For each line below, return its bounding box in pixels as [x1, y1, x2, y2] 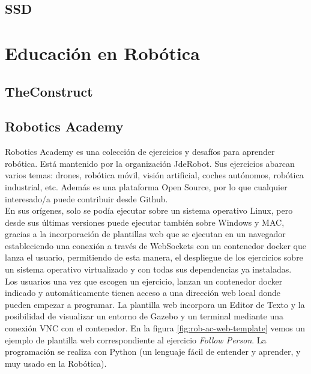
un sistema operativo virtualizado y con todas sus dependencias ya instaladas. [5, 263, 292, 276]
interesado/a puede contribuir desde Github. [5, 192, 168, 205]
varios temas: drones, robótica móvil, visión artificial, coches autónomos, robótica [5, 169, 304, 181]
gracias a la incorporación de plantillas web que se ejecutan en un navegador [5, 228, 286, 240]
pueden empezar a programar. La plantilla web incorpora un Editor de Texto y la [5, 298, 305, 310]
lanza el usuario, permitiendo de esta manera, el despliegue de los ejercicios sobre [5, 251, 303, 264]
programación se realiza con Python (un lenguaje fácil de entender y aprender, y [5, 345, 301, 358]
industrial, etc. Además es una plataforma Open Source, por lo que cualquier [5, 180, 288, 193]
